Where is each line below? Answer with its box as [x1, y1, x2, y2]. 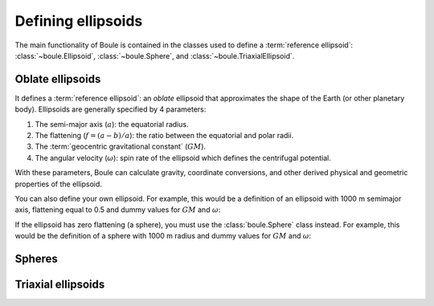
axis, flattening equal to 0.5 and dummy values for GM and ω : [14, 205, 221, 214]
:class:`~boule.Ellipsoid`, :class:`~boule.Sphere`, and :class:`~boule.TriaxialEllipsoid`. [14, 51, 295, 60]
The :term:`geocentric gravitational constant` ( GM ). [35, 141, 207, 152]
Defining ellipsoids [14, 12, 143, 30]
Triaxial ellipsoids [14, 277, 105, 291]
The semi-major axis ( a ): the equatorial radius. [35, 119, 189, 129]
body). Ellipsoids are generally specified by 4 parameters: [14, 104, 207, 114]
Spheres [14, 251, 58, 265]
